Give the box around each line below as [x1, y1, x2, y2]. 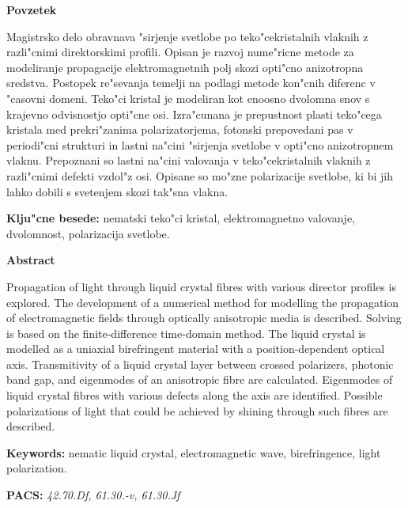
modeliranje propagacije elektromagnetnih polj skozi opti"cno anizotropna [6, 59, 364, 75]
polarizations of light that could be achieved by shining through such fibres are [6, 402, 388, 419]
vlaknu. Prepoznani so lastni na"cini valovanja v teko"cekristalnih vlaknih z [6, 152, 371, 169]
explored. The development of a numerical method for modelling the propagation [6, 294, 399, 310]
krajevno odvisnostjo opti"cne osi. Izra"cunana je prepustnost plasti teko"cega [6, 105, 382, 122]
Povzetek [6, 2, 57, 17]
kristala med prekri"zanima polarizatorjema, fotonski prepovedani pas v [6, 121, 353, 138]
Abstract [6, 252, 55, 268]
